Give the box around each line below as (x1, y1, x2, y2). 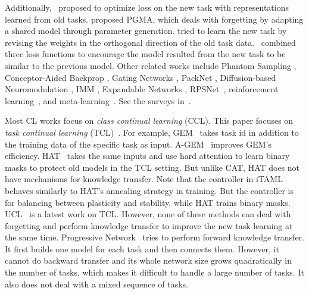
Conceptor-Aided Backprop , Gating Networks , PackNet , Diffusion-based (5, 71, 276, 83)
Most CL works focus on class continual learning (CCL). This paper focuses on (5, 114, 294, 127)
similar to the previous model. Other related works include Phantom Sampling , (5, 59, 296, 71)
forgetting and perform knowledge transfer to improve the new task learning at (5, 219, 293, 232)
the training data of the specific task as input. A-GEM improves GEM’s (5, 137, 271, 150)
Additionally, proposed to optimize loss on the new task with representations (5, 1, 289, 13)
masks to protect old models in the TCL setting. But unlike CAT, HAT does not (5, 161, 300, 173)
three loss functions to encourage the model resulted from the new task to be (5, 48, 286, 60)
